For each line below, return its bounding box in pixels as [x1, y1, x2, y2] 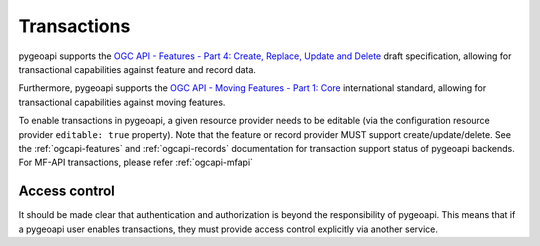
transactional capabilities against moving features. [18, 96, 226, 108]
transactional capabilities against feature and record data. [18, 63, 257, 75]
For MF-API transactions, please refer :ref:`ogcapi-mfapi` [18, 156, 254, 169]
